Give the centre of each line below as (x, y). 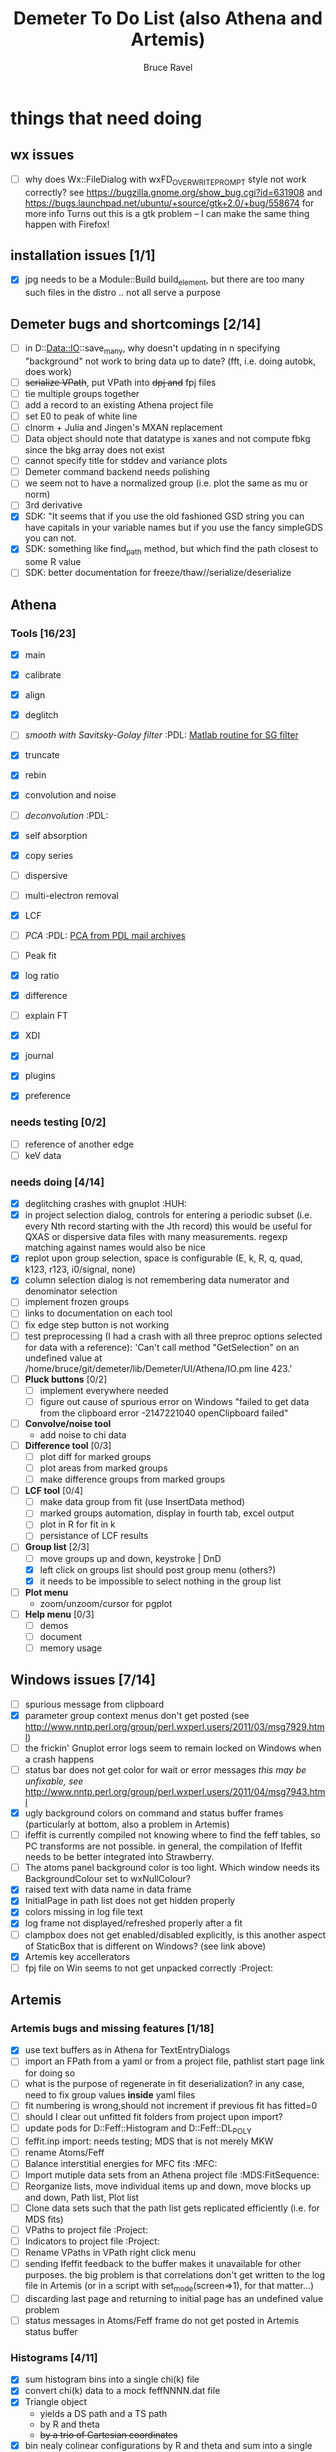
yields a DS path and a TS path (103, 2413)
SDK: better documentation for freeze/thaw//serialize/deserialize (158, 573)
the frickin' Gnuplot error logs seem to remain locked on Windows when (173, 1748)
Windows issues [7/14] (83, 1680)
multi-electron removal (71, 895)
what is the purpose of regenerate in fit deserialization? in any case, (164, 2083)
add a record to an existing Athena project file (119, 404)
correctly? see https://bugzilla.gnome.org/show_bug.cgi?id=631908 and (173, 192)
